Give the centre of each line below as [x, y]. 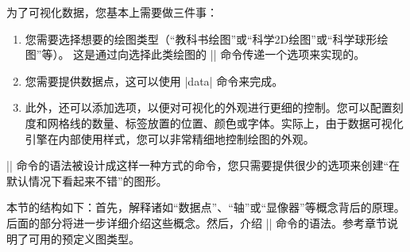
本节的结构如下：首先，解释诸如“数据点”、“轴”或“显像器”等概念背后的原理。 [206, 207]
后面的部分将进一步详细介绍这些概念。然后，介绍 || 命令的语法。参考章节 [197, 222]
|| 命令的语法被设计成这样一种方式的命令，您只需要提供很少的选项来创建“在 [203, 165]
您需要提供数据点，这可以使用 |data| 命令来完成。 [154, 80]
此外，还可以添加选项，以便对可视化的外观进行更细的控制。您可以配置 [209, 107]
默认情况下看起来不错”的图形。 [87, 180]
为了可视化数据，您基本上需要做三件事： [112, 12]
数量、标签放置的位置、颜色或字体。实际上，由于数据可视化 [248, 122]
